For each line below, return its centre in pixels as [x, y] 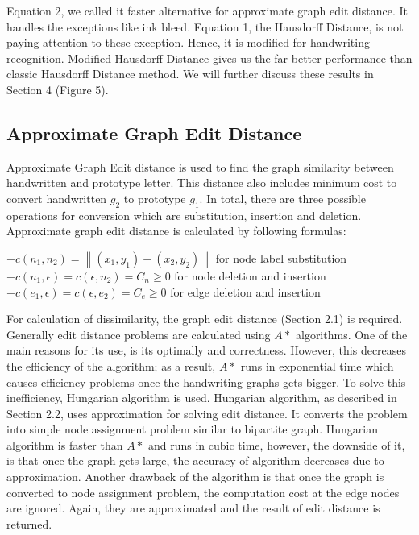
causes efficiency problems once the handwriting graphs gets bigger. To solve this [206, 382]
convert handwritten [57, 198]
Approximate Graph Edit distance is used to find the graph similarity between [200, 166]
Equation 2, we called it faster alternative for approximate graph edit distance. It [207, 10]
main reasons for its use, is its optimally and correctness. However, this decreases [207, 350]
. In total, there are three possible [282, 198]
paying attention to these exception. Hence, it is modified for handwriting [188, 42]
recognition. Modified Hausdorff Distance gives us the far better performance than [209, 58]
